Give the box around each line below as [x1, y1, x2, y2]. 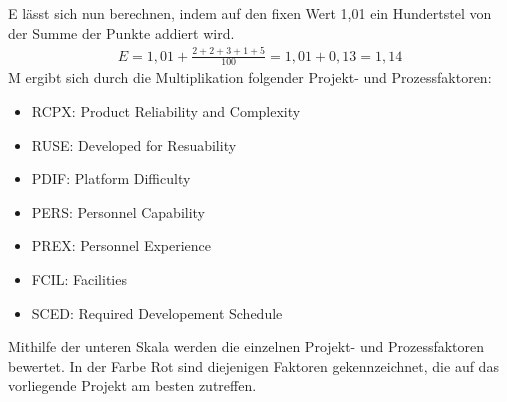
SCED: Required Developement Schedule [31, 302, 283, 323]
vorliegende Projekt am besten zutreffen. [8, 375, 257, 396]
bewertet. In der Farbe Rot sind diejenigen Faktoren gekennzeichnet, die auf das [8, 355, 499, 376]
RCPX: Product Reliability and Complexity [31, 100, 301, 121]
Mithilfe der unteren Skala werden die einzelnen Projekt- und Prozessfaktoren [8, 336, 485, 357]
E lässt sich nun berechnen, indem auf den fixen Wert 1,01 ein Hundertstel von [8, 3, 492, 23]
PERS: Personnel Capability [31, 201, 206, 222]
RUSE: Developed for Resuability [31, 134, 237, 155]
